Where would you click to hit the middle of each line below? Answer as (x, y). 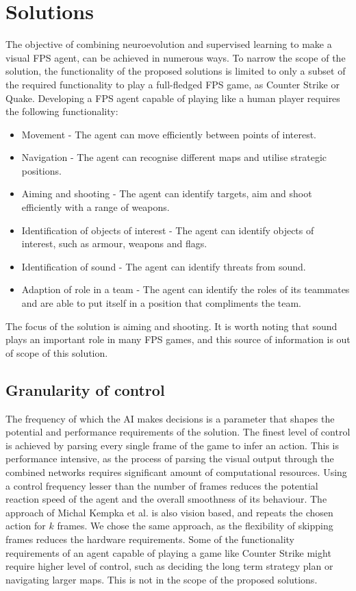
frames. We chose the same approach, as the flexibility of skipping (195, 526)
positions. (41, 170)
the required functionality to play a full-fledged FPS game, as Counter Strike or (173, 84)
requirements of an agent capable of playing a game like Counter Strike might (168, 552)
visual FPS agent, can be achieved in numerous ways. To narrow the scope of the (176, 57)
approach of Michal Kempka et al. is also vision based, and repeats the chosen (169, 512)
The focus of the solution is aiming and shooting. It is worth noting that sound (171, 326)
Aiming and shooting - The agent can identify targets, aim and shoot (167, 193)
